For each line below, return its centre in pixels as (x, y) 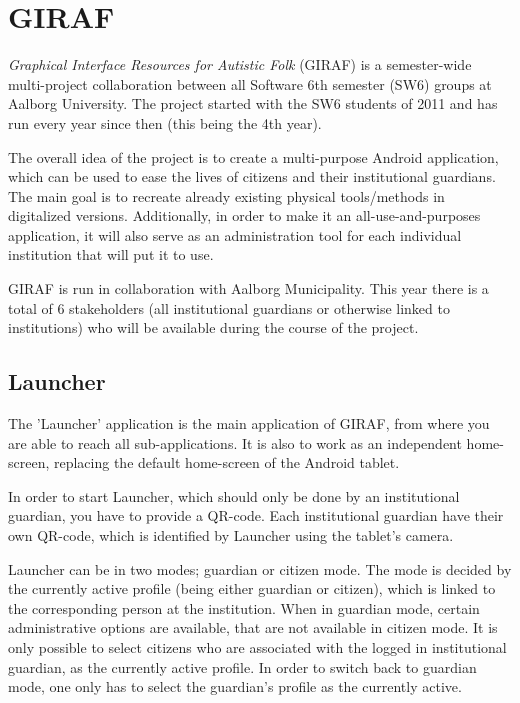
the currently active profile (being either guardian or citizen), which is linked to (252, 588)
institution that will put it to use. (111, 254)
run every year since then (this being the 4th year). (165, 122)
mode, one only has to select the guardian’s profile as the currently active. (235, 686)
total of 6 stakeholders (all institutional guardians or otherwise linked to (229, 307)
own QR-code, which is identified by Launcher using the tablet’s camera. (231, 535)
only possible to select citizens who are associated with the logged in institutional (257, 646)
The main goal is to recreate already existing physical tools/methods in (226, 195)
